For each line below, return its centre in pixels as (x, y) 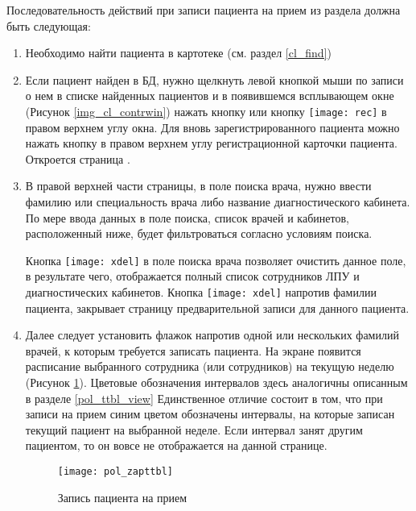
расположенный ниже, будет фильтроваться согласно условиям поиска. (199, 233)
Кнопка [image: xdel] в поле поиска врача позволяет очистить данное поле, (216, 260)
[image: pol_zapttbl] (115, 472)
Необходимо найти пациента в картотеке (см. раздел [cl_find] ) (178, 53)
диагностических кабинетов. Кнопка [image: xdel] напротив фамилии (201, 292)
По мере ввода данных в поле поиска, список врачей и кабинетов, (187, 217)
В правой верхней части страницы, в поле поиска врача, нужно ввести (198, 186)
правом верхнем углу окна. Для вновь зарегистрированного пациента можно (212, 127)
